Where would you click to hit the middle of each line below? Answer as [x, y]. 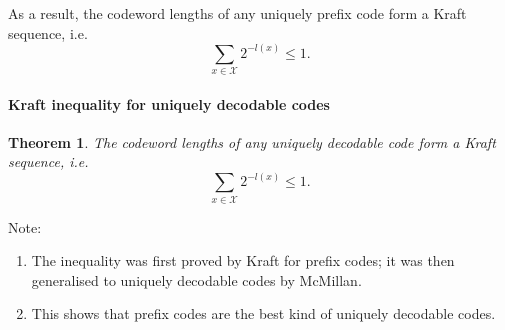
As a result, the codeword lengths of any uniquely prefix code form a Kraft [237, 13]
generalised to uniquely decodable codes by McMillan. [196, 279]
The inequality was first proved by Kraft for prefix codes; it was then [243, 260]
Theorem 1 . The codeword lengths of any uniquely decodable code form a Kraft [252, 141]
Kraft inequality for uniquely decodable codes [169, 103]
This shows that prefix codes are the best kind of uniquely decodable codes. [263, 313]
